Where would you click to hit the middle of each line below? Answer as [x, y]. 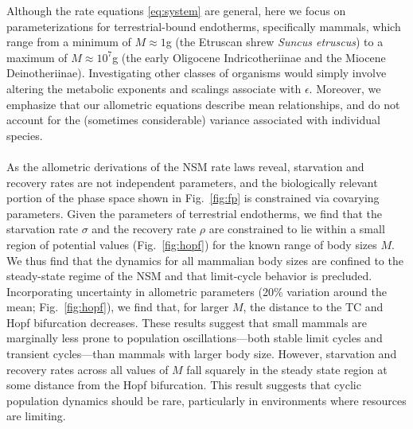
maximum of [37, 57]
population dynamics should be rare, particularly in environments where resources [206, 400]
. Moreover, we [345, 88]
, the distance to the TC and [313, 307]
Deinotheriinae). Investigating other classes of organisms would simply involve [197, 73]
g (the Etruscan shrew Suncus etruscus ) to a [275, 42]
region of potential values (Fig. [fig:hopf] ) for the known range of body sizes [192, 244]
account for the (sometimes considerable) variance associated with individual [193, 120]
